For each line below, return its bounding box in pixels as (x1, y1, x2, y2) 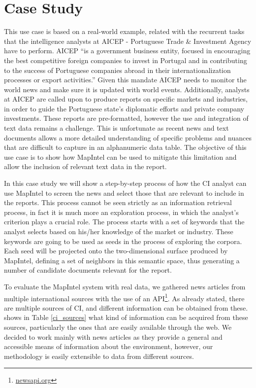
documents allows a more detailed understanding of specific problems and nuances (4, 132, 252, 142)
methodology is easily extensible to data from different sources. (4, 351, 194, 361)
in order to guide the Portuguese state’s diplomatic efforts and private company (4, 103, 244, 113)
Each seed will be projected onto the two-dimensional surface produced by (4, 246, 228, 256)
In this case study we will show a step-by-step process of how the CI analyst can (4, 178, 247, 188)
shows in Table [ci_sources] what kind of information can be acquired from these (4, 312, 248, 322)
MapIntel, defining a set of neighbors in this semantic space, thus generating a (4, 255, 240, 265)
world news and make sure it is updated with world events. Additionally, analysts (4, 84, 250, 94)
